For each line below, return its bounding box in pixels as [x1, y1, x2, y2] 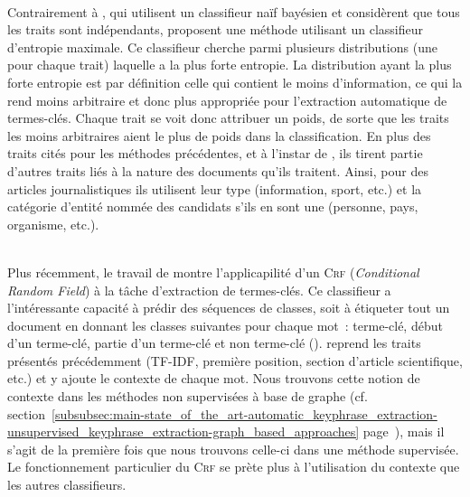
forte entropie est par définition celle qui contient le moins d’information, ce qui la [7, 72, 463, 91]
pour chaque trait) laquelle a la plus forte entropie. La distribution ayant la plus [7, 55, 452, 74]
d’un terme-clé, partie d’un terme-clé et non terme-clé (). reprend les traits [7, 333, 421, 352]
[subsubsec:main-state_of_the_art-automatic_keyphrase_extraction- [52, 404, 437, 423]
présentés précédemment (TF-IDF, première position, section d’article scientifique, [7, 351, 463, 370]
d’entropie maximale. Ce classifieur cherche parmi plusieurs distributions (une [7, 37, 437, 56]
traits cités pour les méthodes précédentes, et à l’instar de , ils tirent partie [7, 144, 423, 163]
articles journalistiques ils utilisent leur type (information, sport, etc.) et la [7, 179, 422, 198]
